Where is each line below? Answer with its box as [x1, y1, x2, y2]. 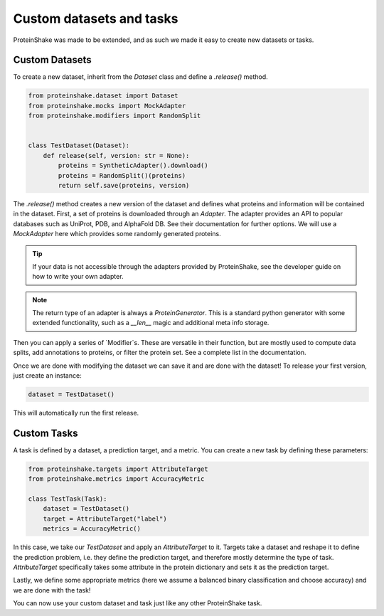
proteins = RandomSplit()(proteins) [58, 171, 186, 179]
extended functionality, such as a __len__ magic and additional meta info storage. [32, 319, 270, 327]
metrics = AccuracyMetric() [43, 525, 142, 533]
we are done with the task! [13, 585, 91, 594]
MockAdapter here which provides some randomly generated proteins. [13, 230, 222, 238]
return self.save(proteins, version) [58, 181, 190, 189]
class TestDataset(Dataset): [28, 142, 130, 149]
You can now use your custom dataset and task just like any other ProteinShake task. [13, 599, 262, 607]
